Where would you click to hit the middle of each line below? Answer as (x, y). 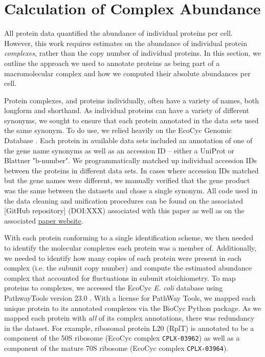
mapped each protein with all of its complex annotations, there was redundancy (129, 318)
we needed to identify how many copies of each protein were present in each (123, 258)
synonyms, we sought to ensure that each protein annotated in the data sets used (131, 120)
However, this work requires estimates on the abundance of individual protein (126, 43)
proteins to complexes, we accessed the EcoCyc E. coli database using (114, 288)
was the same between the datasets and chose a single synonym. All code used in (131, 191)
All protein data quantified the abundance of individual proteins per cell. (118, 33)
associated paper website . (44, 220)
